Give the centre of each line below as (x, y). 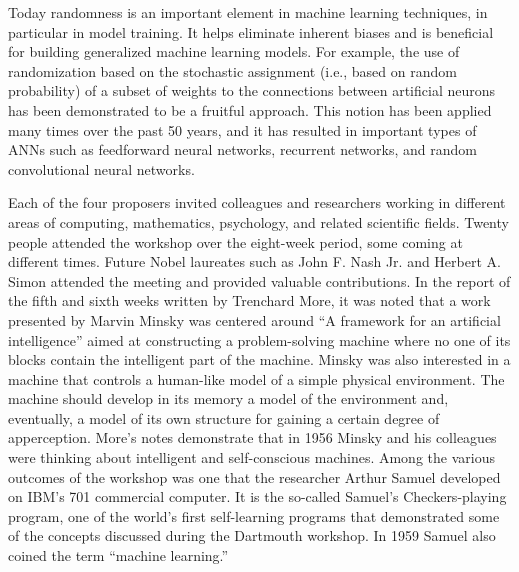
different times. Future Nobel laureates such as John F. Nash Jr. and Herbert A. (254, 261)
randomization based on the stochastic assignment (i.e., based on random (232, 70)
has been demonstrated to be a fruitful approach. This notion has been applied (250, 109)
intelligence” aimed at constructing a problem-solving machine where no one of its (259, 339)
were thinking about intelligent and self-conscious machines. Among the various (251, 457)
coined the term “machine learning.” (118, 555)
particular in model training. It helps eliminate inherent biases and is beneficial (251, 31)
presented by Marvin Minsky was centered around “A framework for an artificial (254, 319)
